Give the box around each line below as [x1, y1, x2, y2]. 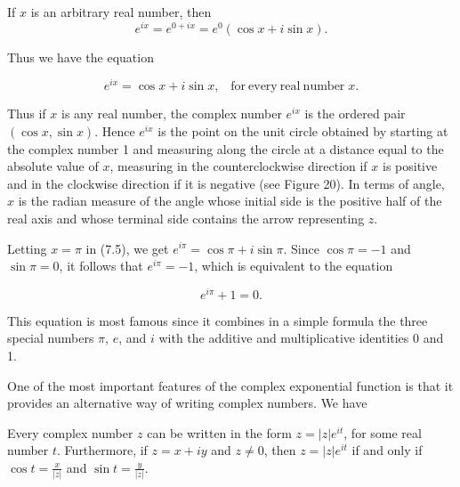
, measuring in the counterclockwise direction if [109, 157, 367, 175]
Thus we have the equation [7, 47, 154, 66]
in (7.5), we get [85, 239, 169, 257]
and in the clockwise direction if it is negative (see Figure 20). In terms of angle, [7, 174, 445, 192]
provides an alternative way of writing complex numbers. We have [7, 394, 367, 412]
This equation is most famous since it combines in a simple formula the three [7, 311, 428, 329]
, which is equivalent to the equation [194, 256, 393, 275]
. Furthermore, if [57, 441, 148, 459]
